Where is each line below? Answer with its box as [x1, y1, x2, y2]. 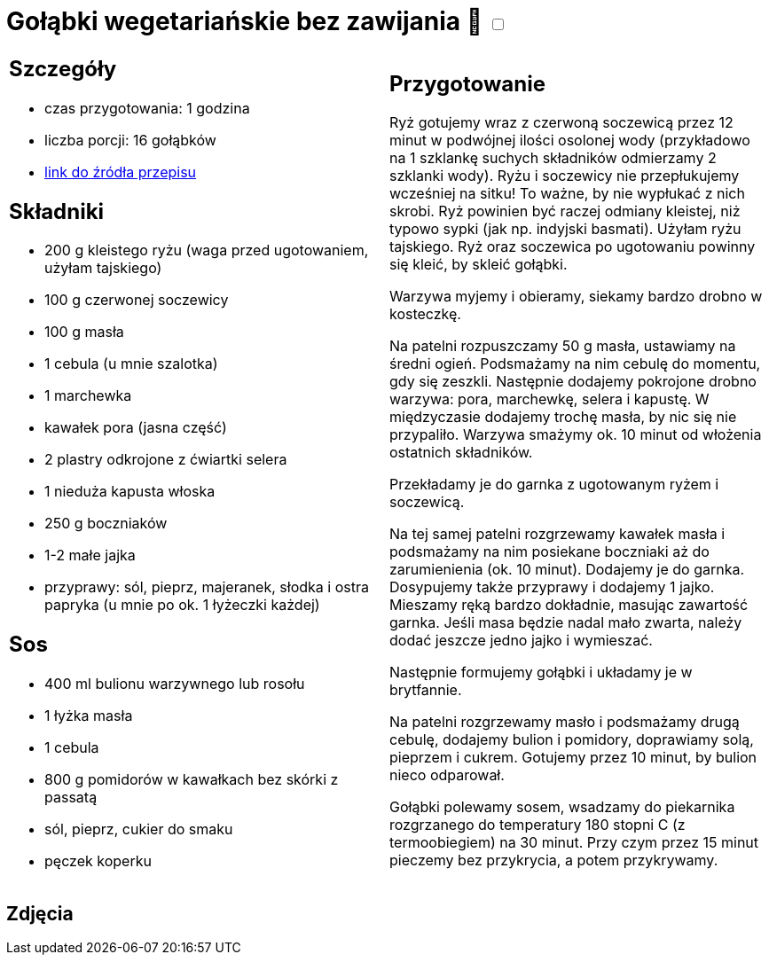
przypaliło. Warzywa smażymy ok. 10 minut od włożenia [389, 426, 762, 444]
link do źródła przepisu [44, 162, 197, 181]
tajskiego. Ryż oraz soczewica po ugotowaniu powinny [389, 238, 756, 256]
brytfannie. [389, 681, 462, 700]
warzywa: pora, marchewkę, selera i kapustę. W [389, 390, 710, 409]
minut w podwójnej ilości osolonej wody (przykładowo [389, 131, 750, 150]
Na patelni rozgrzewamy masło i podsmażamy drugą [389, 713, 740, 731]
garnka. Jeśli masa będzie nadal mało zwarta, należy [389, 614, 742, 632]
